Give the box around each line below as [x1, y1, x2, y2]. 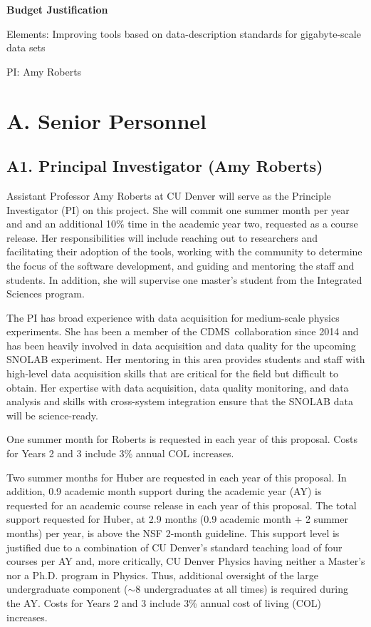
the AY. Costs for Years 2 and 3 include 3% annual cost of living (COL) [6, 595, 321, 610]
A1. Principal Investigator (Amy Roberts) [6, 155, 323, 177]
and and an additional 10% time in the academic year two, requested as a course [6, 216, 358, 231]
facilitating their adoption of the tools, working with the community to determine [6, 244, 362, 259]
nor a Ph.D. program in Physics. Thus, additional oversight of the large [6, 567, 318, 582]
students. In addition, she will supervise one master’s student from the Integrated [6, 272, 362, 287]
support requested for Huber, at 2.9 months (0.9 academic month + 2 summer [6, 511, 348, 526]
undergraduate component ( [6, 581, 128, 596]
